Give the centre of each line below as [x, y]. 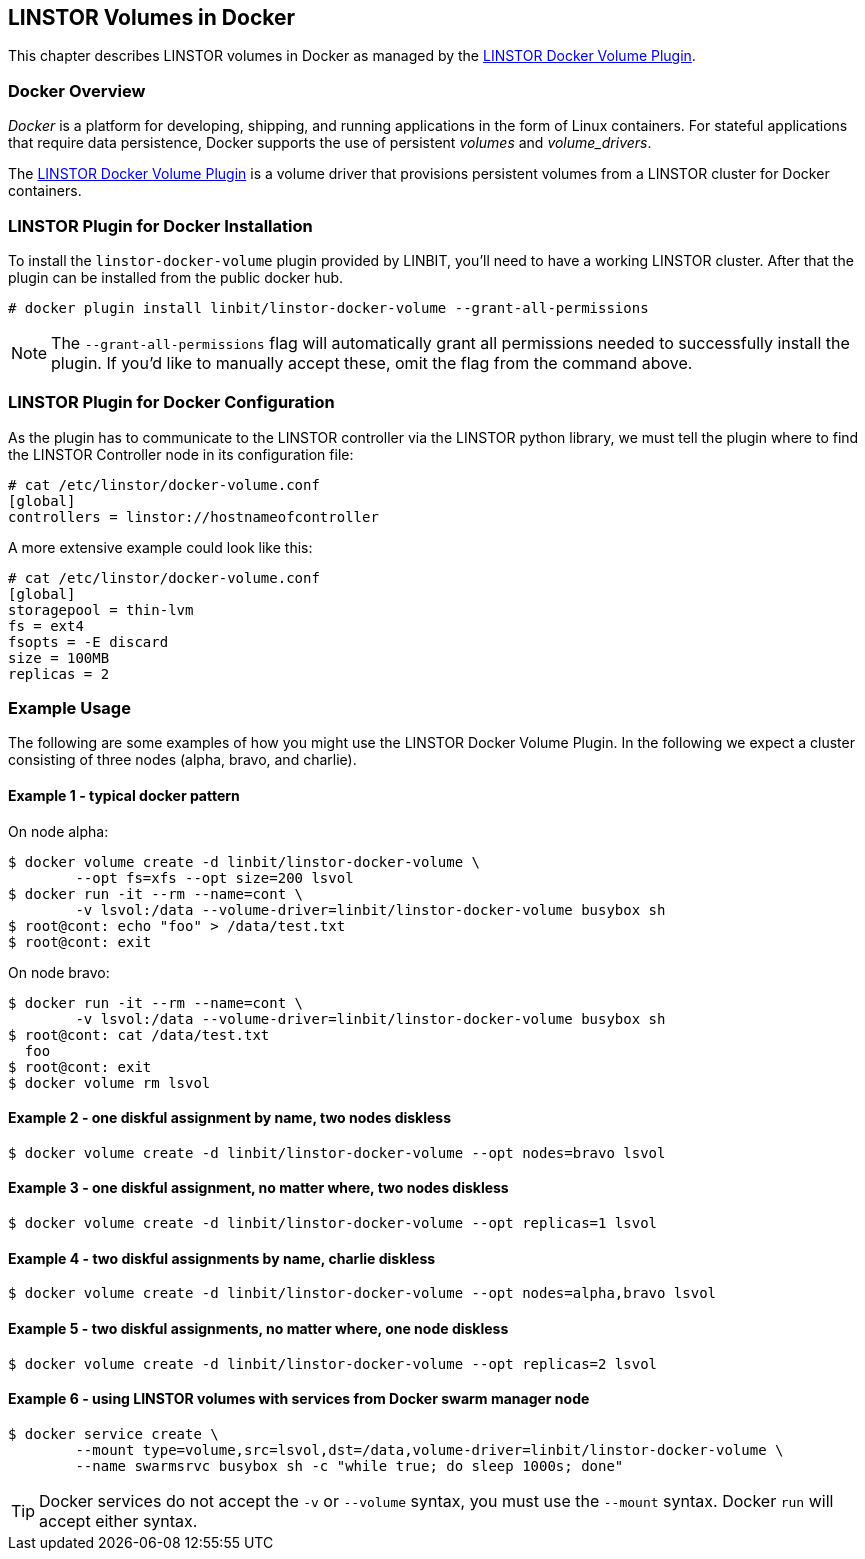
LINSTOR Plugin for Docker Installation [160, 225]
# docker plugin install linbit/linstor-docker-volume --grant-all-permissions [328, 307]
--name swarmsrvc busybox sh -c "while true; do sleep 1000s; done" [349, 1465]
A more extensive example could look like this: [160, 547]
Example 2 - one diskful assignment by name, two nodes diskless [230, 1118]
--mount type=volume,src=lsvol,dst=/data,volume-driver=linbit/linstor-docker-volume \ [429, 1449]
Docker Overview [77, 90]
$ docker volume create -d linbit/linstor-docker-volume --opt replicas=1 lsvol [333, 1223]
